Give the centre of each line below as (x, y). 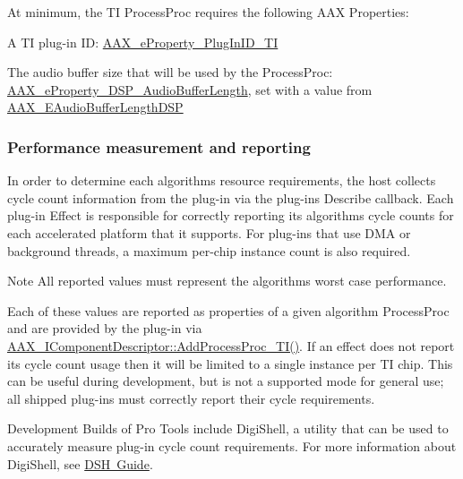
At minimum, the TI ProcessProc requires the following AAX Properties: (208, 12)
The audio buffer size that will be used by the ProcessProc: (170, 72)
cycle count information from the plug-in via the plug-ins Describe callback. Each (231, 197)
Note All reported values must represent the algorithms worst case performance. (227, 281)
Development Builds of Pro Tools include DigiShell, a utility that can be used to (228, 428)
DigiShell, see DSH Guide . (80, 463)
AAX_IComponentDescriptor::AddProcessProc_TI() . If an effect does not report (231, 345)
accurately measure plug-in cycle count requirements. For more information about (232, 445)
